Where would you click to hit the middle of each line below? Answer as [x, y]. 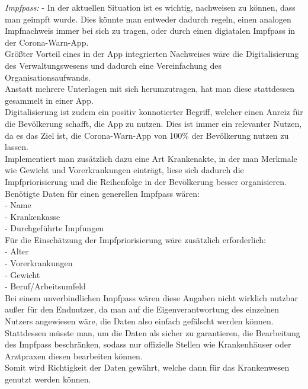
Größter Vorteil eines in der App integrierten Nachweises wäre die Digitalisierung [152, 54]
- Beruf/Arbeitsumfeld [45, 286]
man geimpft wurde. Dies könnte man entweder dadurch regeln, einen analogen [148, 19]
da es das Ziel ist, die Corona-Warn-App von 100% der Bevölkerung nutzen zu [147, 135]
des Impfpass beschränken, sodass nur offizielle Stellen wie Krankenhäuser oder [148, 344]
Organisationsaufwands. [48, 77]
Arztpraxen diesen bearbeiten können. [74, 355]
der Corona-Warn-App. [47, 42]
